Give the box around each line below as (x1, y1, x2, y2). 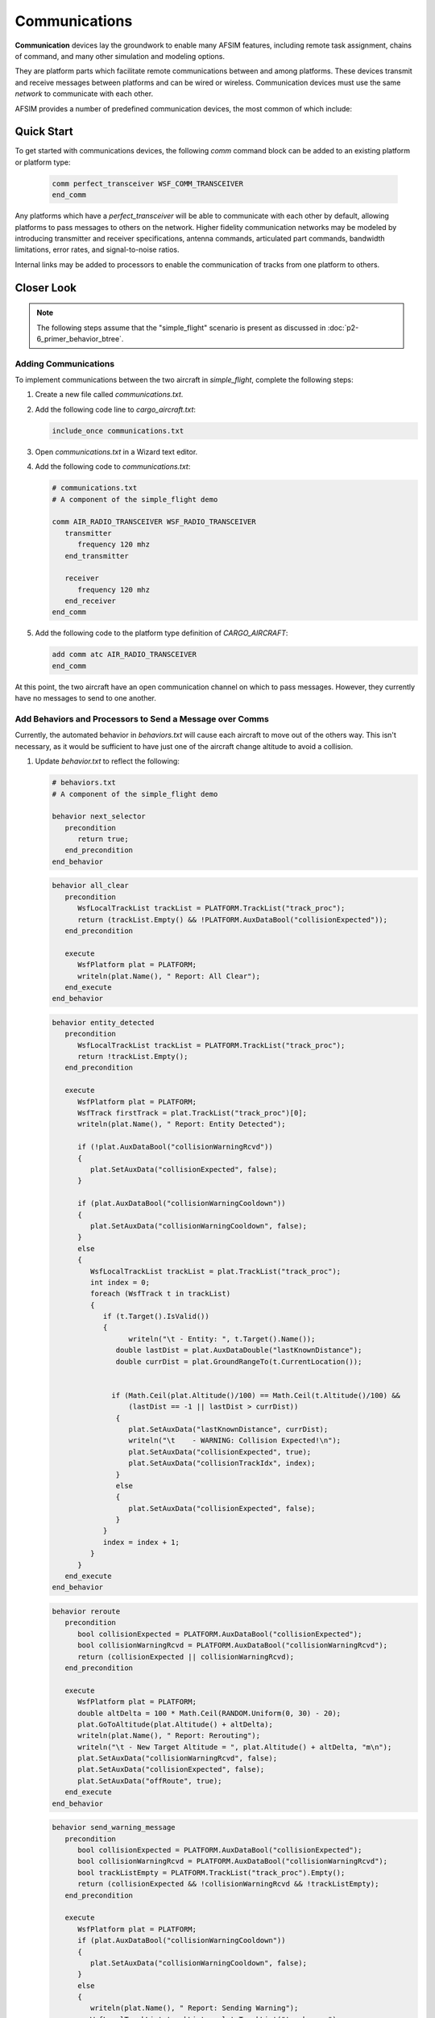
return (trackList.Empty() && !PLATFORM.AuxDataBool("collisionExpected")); (77, 915, 388, 924)
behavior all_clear (52, 881, 129, 890)
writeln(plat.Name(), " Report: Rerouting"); (77, 1731, 261, 1740)
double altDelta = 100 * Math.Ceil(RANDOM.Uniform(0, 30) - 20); (77, 1708, 342, 1718)
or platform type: (14, 157, 72, 167)
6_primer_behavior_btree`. (36, 333, 124, 343)
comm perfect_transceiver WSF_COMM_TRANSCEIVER (52, 178, 243, 188)
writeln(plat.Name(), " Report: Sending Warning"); (89, 2003, 299, 2013)
